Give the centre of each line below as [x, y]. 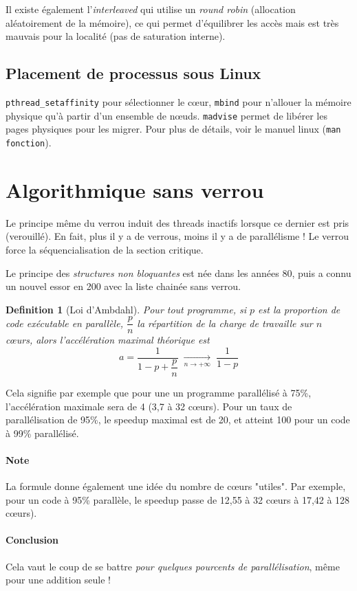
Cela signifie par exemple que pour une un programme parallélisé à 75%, [159, 392]
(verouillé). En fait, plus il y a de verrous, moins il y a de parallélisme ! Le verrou [177, 236]
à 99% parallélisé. [42, 433]
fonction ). [29, 142]
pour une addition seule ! [58, 580]
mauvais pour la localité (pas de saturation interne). [116, 36]
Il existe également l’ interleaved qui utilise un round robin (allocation [151, 9]
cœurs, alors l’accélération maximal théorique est [108, 340]
